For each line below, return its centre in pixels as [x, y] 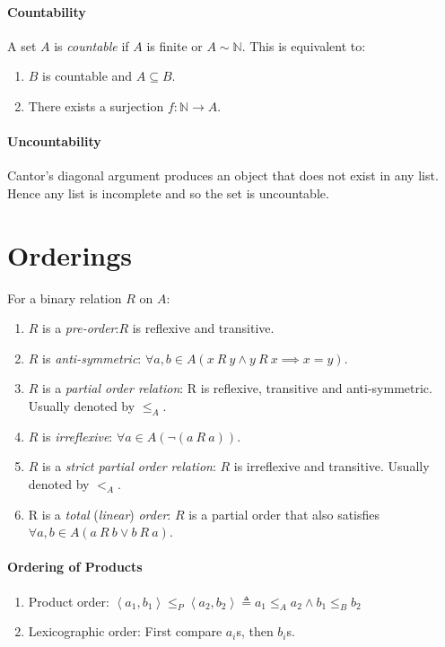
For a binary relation [65, 297]
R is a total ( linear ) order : [100, 514]
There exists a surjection [96, 105]
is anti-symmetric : [92, 358]
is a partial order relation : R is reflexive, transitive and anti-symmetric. [237, 388]
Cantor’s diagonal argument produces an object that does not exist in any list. [223, 175]
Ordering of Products [75, 567]
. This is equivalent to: [304, 45]
